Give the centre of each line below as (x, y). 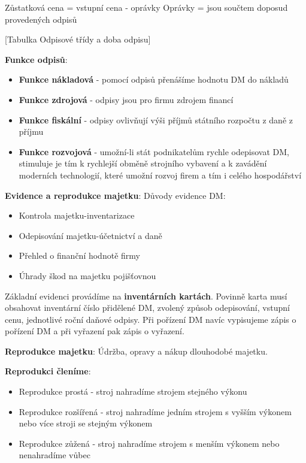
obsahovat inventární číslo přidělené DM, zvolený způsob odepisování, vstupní (147, 308)
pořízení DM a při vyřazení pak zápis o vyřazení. (95, 331)
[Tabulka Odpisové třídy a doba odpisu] (78, 39)
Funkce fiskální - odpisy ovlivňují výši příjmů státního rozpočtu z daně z (156, 119)
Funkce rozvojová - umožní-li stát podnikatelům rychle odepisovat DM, (154, 151)
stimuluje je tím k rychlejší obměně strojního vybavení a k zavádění (143, 163)
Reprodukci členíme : (48, 371)
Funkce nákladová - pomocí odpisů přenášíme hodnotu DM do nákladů (154, 79)
